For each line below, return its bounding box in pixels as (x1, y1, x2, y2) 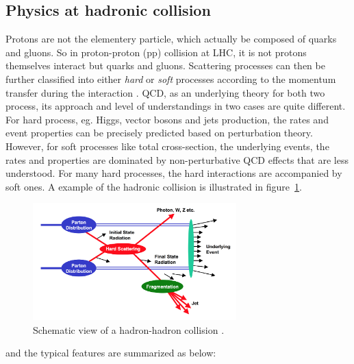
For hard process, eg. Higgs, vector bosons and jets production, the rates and (5, 112, 329, 126)
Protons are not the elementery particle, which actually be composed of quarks (5, 32, 337, 46)
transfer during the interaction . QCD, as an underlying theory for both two (5, 85, 325, 99)
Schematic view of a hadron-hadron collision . (33, 322, 225, 337)
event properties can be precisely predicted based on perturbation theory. (5, 125, 313, 140)
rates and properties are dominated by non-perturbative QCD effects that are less (5, 152, 349, 167)
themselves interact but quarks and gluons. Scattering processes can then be (5, 58, 325, 73)
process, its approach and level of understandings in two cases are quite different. (5, 99, 346, 113)
